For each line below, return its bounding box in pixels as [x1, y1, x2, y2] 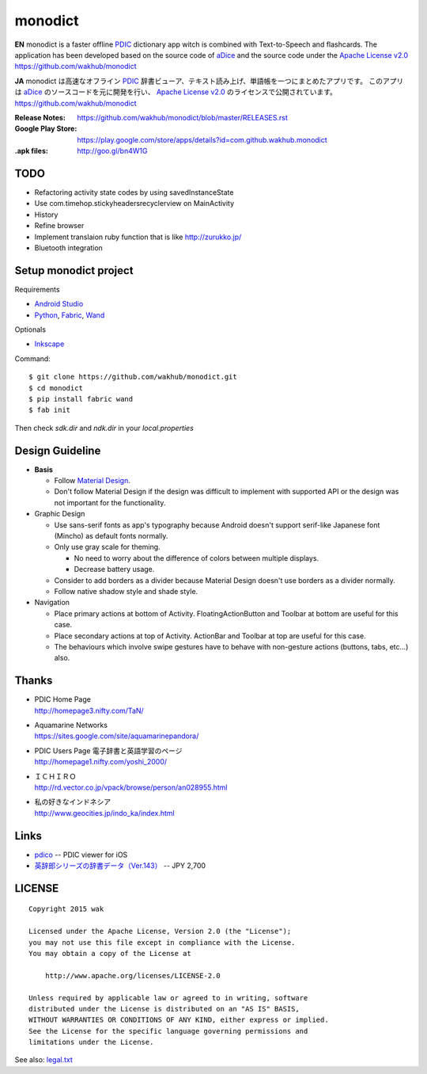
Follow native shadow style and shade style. [54, 586, 198, 596]
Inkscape [34, 339, 65, 348]
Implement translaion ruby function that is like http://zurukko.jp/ [34, 232, 242, 242]
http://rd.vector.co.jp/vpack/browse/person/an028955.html [34, 783, 228, 792]
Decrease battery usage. [74, 565, 155, 574]
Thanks [14, 674, 53, 687]
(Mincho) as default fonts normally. [54, 531, 168, 540]
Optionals [14, 325, 47, 334]
